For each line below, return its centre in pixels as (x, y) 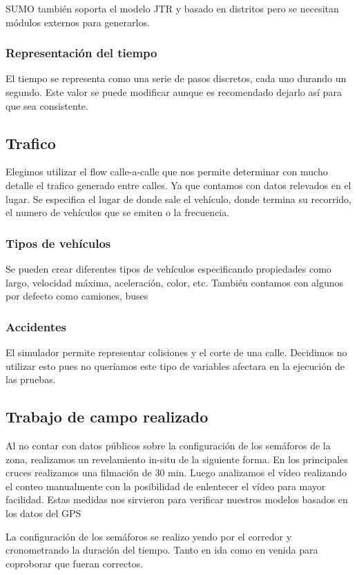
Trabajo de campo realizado (107, 417)
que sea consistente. (47, 105)
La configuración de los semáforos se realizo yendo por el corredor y (149, 536)
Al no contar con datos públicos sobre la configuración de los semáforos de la (168, 445)
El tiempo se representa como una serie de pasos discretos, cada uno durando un (176, 78)
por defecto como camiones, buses (77, 296)
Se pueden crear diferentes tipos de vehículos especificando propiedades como (168, 268)
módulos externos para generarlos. (78, 22)
